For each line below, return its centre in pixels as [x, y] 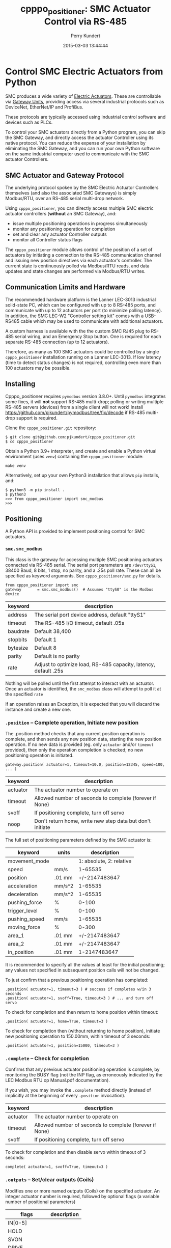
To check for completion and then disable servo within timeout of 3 [76, 1152]
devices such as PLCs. [29, 122]
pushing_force [25, 903]
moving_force [24, 927]
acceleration [23, 886]
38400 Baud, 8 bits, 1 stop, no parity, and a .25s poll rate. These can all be [83, 570]
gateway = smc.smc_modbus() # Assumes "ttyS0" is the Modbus [79, 589]
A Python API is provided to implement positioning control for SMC [75, 531]
